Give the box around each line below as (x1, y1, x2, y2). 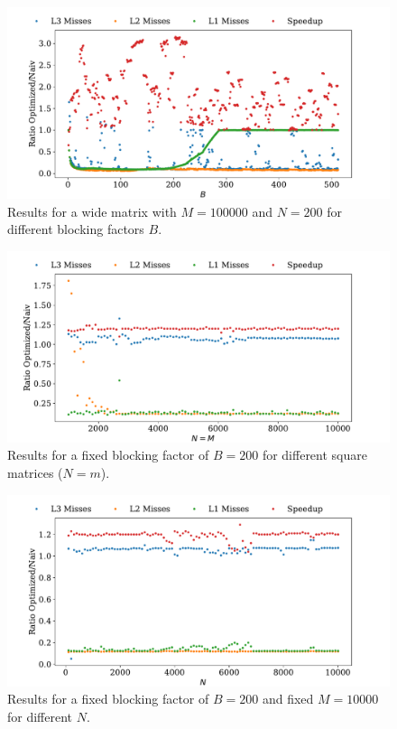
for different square (262, 445, 367, 464)
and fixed (262, 689, 314, 708)
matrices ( (7, 463, 63, 481)
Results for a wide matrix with (7, 201, 177, 220)
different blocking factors (7, 220, 144, 238)
